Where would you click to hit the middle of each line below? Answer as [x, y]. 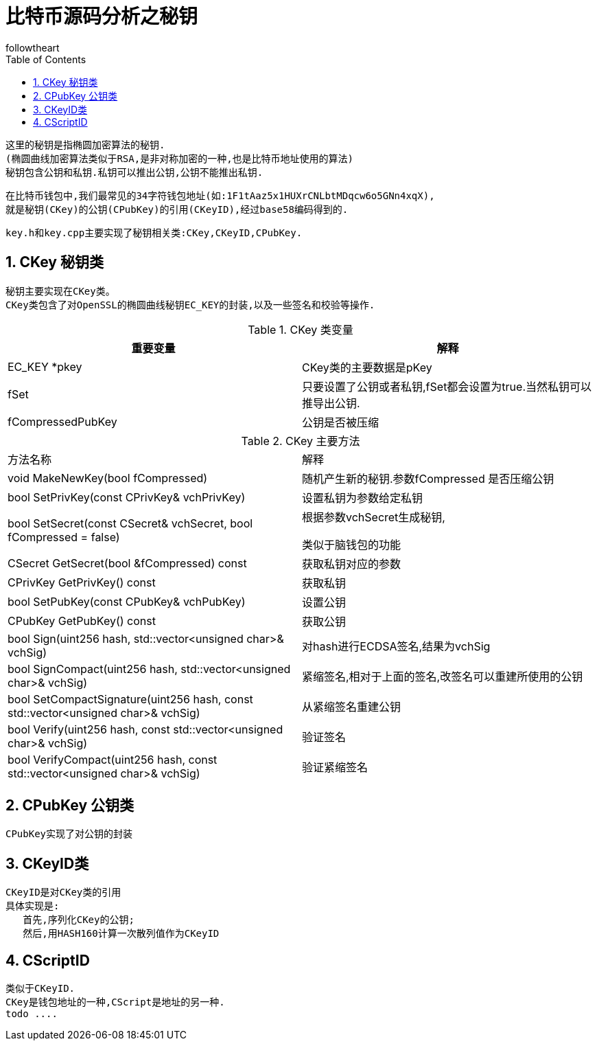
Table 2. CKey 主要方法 [301, 441]
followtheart [33, 47]
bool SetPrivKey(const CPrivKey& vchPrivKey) [127, 497]
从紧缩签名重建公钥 [352, 706]
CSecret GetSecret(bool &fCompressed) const [127, 563]
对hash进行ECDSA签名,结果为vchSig [396, 646]
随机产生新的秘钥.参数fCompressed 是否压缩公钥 [428, 478]
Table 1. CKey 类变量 [301, 329]
